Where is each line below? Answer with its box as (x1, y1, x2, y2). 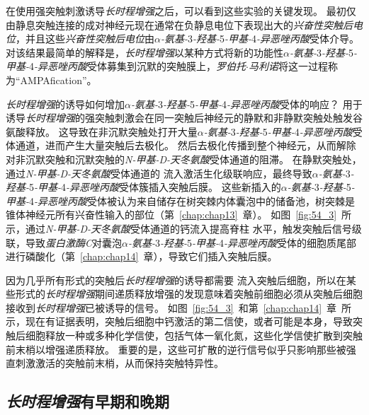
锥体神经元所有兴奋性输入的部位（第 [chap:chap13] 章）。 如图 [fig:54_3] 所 (6, 207, 352, 222)
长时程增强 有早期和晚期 (6, 390, 169, 412)
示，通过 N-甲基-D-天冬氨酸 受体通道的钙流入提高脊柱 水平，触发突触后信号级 (6, 221, 362, 235)
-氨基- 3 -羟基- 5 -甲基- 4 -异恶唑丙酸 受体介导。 (160, 31, 360, 46)
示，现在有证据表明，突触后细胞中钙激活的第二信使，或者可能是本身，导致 (6, 314, 353, 329)
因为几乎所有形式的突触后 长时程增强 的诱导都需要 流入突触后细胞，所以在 (6, 272, 346, 287)
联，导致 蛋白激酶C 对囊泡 (6, 235, 123, 250)
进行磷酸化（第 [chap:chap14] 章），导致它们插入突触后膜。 (6, 249, 278, 264)
